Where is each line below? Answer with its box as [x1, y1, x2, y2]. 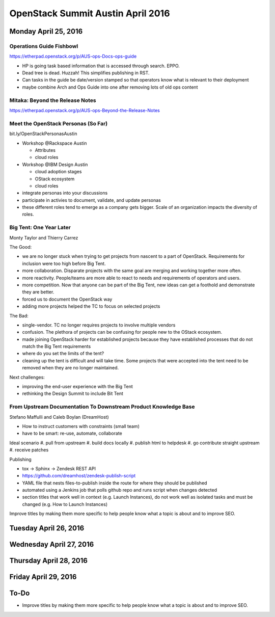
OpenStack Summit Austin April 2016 [9, 8, 170, 19]
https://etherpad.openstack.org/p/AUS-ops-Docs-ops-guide [9, 53, 137, 60]
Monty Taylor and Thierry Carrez [9, 234, 78, 240]
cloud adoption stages [35, 169, 82, 175]
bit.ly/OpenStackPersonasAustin [9, 130, 77, 137]
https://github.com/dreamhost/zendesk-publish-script [22, 473, 136, 479]
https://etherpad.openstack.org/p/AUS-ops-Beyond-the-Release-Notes [9, 108, 160, 114]
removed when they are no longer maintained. [22, 365, 119, 371]
